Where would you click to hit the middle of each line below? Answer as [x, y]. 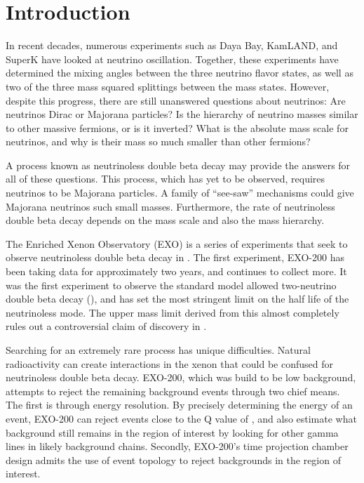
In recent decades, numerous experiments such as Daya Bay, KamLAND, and [172, 45]
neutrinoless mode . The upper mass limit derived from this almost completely [173, 312]
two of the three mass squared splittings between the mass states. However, [168, 86]
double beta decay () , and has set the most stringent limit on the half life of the [177, 299]
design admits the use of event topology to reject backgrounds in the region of [173, 459]
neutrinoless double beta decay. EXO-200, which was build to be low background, [181, 377]
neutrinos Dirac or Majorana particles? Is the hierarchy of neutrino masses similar [182, 114]
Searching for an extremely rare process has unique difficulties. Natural [158, 350]
